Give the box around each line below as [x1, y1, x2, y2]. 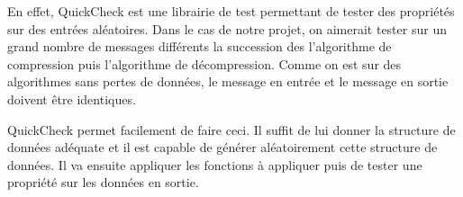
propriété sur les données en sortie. [7, 173, 199, 192]
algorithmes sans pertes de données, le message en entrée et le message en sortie [7, 72, 449, 91]
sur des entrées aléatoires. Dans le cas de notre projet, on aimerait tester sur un [7, 19, 447, 38]
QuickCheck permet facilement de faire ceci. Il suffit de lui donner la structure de [7, 120, 456, 139]
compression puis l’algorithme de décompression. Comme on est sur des [7, 54, 402, 73]
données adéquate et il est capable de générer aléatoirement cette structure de [7, 138, 438, 157]
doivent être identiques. [7, 89, 136, 108]
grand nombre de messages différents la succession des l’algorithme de [7, 37, 392, 56]
